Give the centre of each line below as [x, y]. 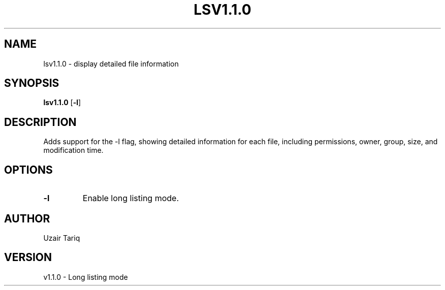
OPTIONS [28, 170]
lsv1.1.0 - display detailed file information [111, 63]
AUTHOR [27, 218]
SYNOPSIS [32, 83]
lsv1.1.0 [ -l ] [62, 103]
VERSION [28, 257]
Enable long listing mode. [131, 198]
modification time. [73, 150]
